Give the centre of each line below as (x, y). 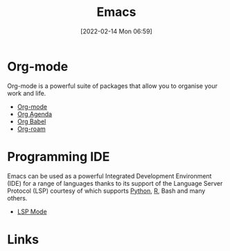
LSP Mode (32, 211)
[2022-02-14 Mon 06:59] (116, 31)
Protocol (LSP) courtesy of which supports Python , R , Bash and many (106, 191)
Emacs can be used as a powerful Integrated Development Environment (109, 176)
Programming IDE (59, 156)
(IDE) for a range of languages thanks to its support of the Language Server (115, 183)
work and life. (27, 93)
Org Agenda (35, 114)
